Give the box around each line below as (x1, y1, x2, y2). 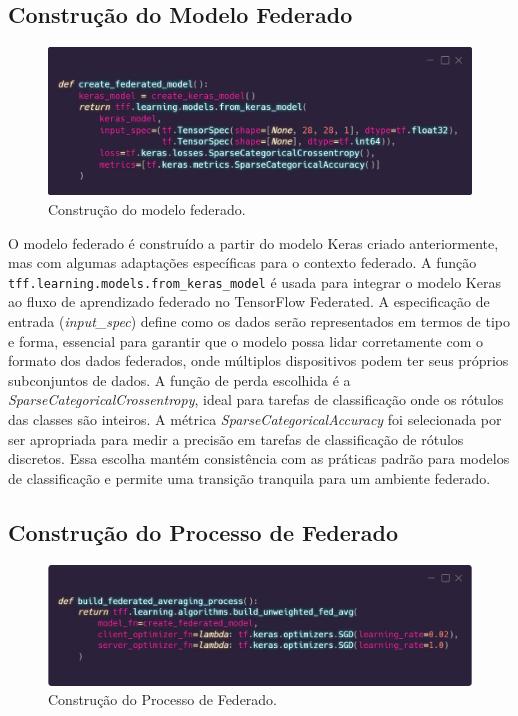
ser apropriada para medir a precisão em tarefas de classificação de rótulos (8, 428, 464, 449)
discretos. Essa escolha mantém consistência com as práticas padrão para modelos (8, 448, 510, 469)
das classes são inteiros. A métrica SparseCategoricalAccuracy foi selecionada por (8, 409, 502, 430)
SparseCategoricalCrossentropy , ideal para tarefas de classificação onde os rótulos (8, 389, 504, 410)
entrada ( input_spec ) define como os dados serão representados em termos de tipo (8, 311, 511, 332)
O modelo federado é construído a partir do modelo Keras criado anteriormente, (8, 232, 499, 253)
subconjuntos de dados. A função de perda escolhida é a (8, 369, 351, 390)
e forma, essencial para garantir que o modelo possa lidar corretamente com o (8, 330, 483, 351)
